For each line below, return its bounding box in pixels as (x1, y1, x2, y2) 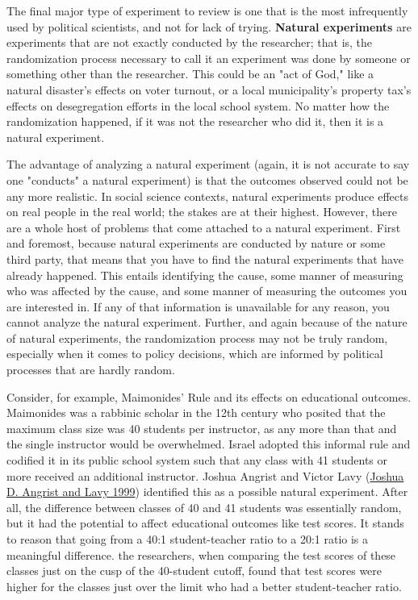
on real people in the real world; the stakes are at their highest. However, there (6, 203, 397, 220)
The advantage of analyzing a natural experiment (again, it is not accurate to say (6, 156, 410, 173)
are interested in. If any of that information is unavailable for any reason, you (6, 298, 390, 315)
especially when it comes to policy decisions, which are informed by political (6, 345, 383, 362)
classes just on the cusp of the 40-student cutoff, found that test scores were (6, 562, 382, 579)
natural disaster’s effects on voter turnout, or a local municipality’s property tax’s (6, 81, 412, 98)
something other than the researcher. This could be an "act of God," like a (6, 65, 374, 82)
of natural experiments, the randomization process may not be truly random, (6, 329, 388, 346)
